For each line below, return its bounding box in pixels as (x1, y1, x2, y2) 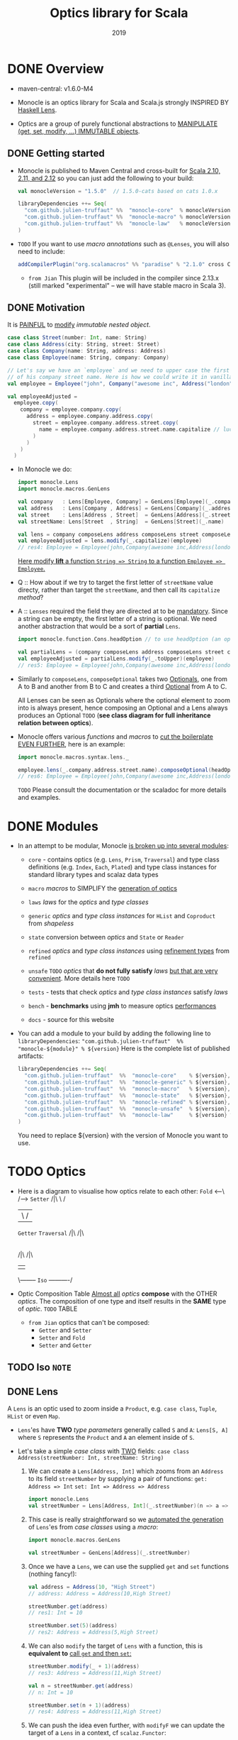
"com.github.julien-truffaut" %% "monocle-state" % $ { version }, (24, 1091, 231, 1099)
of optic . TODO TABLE (17, 1304, 78, 1314)
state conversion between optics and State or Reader (28, 933, 184, 942)
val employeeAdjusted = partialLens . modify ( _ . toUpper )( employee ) (17, 655, 215, 662)
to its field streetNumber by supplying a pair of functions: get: (28, 1475, 208, 1483)
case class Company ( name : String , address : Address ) (7, 348, 166, 355)
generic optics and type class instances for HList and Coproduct (28, 912, 216, 920)
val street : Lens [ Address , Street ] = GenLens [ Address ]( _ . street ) (17, 511, 234, 519)
